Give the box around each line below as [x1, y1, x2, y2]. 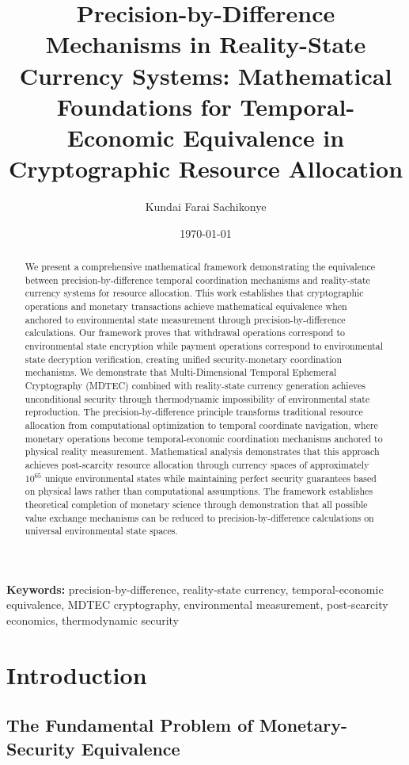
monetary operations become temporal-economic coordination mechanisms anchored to [25, 431, 383, 445]
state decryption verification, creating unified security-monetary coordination [25, 352, 343, 365]
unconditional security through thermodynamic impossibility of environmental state [25, 392, 370, 405]
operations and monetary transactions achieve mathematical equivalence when [25, 300, 347, 313]
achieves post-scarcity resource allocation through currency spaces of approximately [25, 457, 369, 471]
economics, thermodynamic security [6, 612, 179, 629]
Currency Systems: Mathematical [19, 59, 392, 91]
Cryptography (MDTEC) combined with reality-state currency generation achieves [25, 378, 365, 392]
